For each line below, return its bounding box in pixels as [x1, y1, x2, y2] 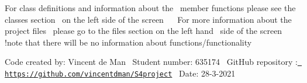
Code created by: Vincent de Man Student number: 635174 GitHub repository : [5, 56, 298, 68]
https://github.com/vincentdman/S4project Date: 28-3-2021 [5, 67, 236, 79]
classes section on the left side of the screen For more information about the [5, 13, 292, 25]
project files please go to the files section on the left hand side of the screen [5, 25, 282, 37]
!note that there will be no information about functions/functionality [5, 36, 252, 48]
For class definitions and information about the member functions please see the [5, 2, 296, 13]
